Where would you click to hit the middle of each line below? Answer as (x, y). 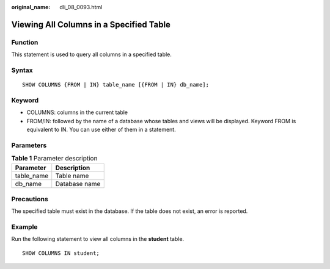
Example (24, 227)
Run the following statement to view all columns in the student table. (98, 239)
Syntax (22, 70)
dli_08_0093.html (81, 7)
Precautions (30, 199)
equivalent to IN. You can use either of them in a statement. (101, 130)
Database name (78, 184)
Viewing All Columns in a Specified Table (91, 24)
